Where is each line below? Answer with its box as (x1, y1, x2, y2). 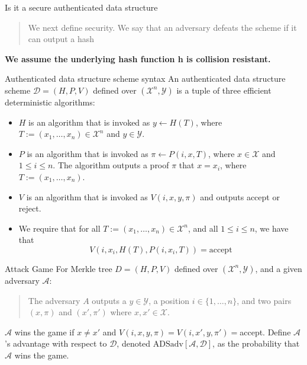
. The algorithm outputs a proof (53, 159, 169, 171)
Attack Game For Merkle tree (5, 262, 112, 274)
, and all (188, 222, 218, 234)
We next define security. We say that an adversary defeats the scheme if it (28, 21, 297, 33)
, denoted (117, 337, 151, 350)
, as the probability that (212, 337, 300, 350)
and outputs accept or (200, 190, 280, 203)
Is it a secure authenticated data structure (5, 1, 158, 13)
